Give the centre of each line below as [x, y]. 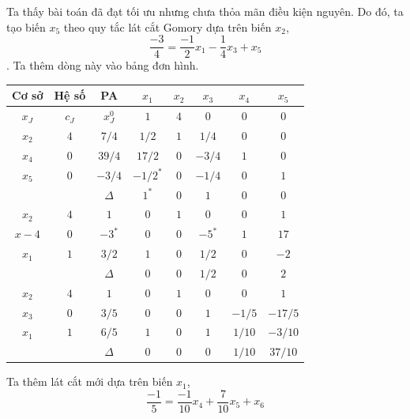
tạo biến [26, 26]
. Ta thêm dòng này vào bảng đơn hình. [103, 65]
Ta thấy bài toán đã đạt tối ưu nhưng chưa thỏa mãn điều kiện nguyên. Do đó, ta [205, 11]
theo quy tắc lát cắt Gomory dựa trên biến [167, 26]
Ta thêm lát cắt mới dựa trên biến [90, 381]
